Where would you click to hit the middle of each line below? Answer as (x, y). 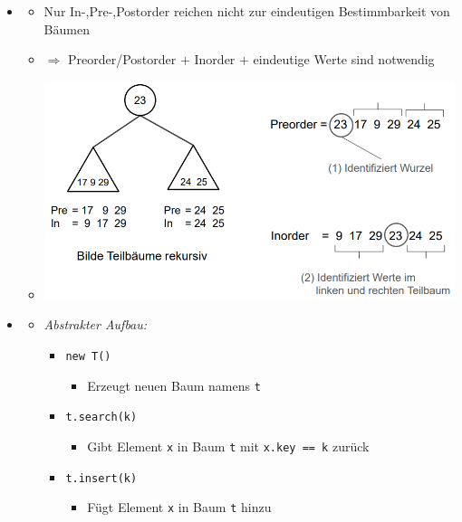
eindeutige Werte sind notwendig (344, 59)
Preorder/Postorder (122, 59)
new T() (88, 357)
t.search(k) (101, 418)
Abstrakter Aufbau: (96, 324)
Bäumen (67, 28)
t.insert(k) (101, 478)
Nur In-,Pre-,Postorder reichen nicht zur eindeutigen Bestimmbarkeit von (247, 11)
